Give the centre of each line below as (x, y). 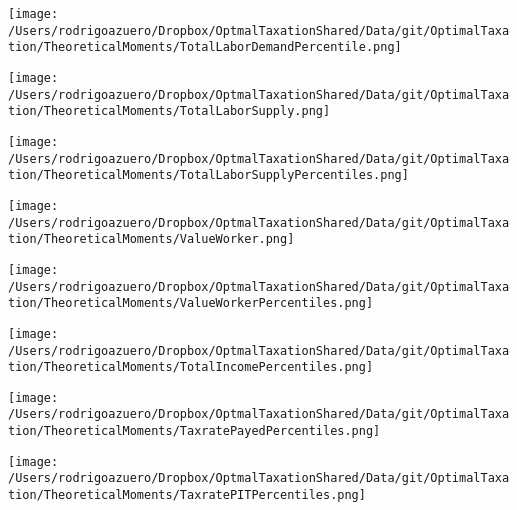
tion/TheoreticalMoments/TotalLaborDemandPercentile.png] (205, 47)
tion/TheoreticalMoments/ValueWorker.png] (151, 239)
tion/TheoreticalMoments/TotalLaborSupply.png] (169, 111)
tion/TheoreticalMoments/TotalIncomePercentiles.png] (191, 367)
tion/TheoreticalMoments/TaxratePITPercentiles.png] (187, 495)
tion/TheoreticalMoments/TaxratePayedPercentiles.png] (194, 431)
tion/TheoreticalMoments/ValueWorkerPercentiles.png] (191, 303)
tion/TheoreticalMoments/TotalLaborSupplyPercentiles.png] (208, 175)
